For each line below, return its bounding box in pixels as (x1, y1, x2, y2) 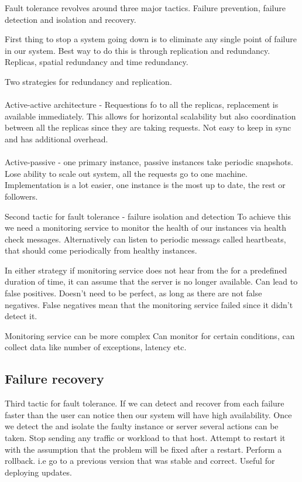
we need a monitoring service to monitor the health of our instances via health (5, 221, 287, 234)
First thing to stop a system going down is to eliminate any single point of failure (5, 33, 297, 45)
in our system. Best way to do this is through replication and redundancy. (5, 44, 270, 56)
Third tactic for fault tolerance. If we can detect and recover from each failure (5, 397, 284, 409)
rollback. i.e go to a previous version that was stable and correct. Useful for (5, 454, 275, 467)
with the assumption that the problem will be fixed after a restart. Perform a (5, 443, 282, 455)
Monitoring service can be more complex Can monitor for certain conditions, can (5, 329, 295, 341)
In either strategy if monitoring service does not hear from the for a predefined (5, 264, 287, 276)
